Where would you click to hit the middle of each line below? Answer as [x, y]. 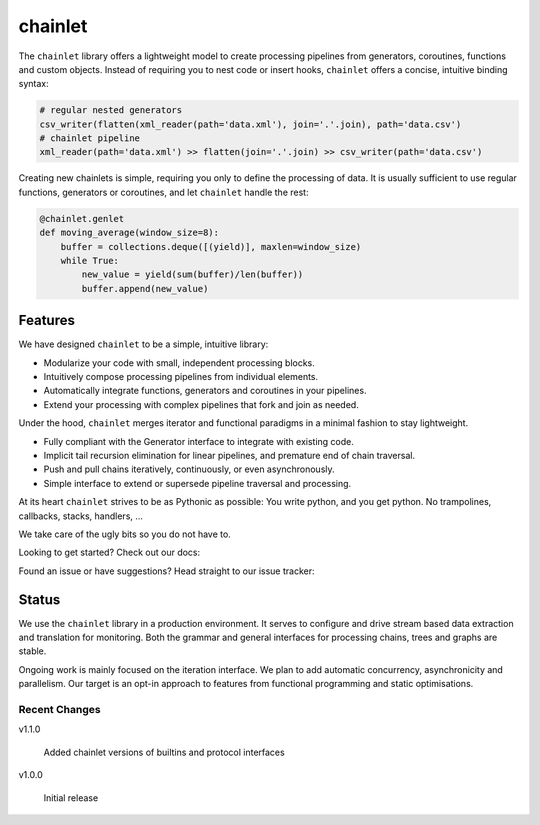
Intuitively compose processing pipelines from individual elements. [181, 377]
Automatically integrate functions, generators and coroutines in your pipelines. [205, 391]
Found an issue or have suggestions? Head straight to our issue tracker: [166, 571]
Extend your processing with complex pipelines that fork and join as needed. [201, 404]
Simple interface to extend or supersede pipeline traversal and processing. [197, 483]
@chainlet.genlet [82, 218]
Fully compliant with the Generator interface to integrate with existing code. [199, 441]
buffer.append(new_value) [145, 288]
